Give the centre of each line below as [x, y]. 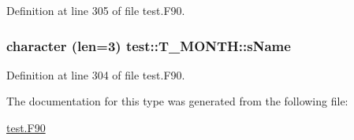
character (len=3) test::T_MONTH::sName [149, 45]
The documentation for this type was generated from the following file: [177, 101]
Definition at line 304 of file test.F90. [96, 74]
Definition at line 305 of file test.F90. [96, 10]
